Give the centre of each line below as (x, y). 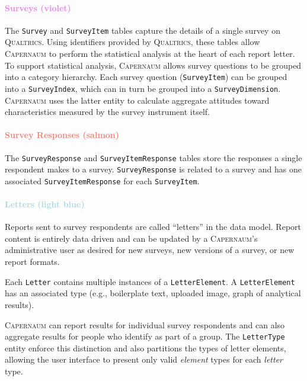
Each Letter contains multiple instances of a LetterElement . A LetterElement (150, 281)
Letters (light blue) (45, 204)
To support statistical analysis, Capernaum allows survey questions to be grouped (153, 65)
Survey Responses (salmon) (62, 135)
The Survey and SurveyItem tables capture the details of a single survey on (143, 30)
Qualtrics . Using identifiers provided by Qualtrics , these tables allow (132, 42)
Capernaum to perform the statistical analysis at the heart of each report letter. (150, 54)
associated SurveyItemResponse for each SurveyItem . (102, 180)
